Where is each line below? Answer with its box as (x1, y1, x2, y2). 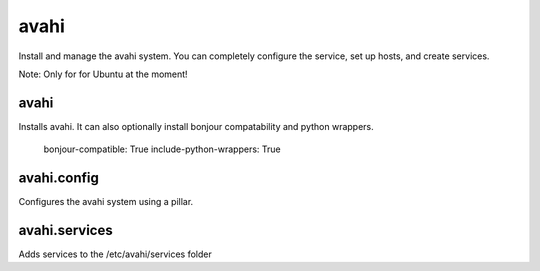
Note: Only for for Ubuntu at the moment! (18, 68, 189, 80)
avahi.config (18, 170, 99, 187)
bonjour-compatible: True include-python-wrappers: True (43, 143, 281, 155)
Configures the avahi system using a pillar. (18, 196, 194, 208)
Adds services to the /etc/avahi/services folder (18, 248, 212, 260)
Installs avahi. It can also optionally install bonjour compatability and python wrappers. (18, 120, 374, 132)
